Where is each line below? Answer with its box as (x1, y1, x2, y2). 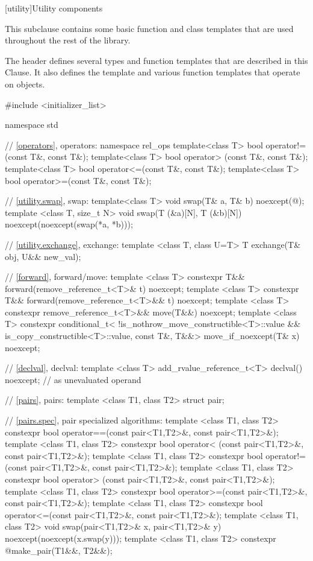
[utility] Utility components (5, 2, 103, 14)
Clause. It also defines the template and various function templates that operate (5, 66, 300, 78)
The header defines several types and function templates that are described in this (5, 54, 308, 66)
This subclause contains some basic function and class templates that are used (5, 22, 294, 34)
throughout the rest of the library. (5, 34, 131, 46)
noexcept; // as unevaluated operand (5, 373, 141, 385)
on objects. (5, 77, 45, 90)
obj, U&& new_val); (5, 250, 81, 262)
